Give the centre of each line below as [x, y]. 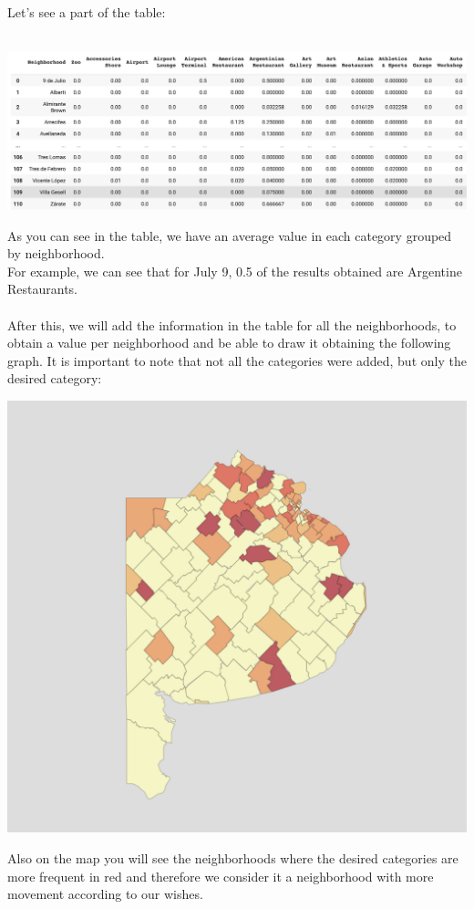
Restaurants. [42, 289]
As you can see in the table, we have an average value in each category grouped [230, 235]
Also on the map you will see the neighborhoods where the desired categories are [233, 857]
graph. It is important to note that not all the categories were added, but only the [237, 360]
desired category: [55, 378]
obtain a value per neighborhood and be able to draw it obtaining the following [229, 343]
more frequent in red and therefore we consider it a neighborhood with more [221, 876]
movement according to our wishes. [105, 894]
